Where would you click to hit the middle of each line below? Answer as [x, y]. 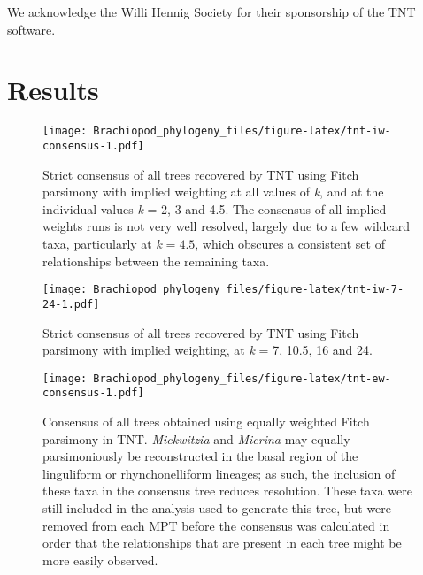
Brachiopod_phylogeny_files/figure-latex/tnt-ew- [242, 378]
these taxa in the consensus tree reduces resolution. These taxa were [227, 491]
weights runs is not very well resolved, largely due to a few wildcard [227, 226]
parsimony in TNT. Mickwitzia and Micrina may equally [196, 438]
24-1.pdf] [71, 304]
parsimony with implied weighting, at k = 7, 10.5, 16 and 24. [208, 350]
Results [53, 90]
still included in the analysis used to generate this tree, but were [217, 507]
